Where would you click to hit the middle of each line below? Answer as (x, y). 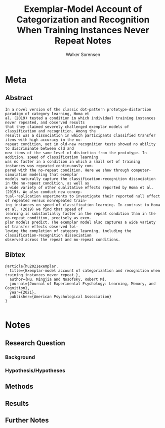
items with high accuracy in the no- (44, 140)
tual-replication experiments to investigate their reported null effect (83, 196)
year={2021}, (23, 292)
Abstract (19, 98)
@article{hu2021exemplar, (32, 266)
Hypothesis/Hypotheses (35, 370)
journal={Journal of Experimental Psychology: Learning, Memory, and (82, 284)
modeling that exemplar (54, 175)
